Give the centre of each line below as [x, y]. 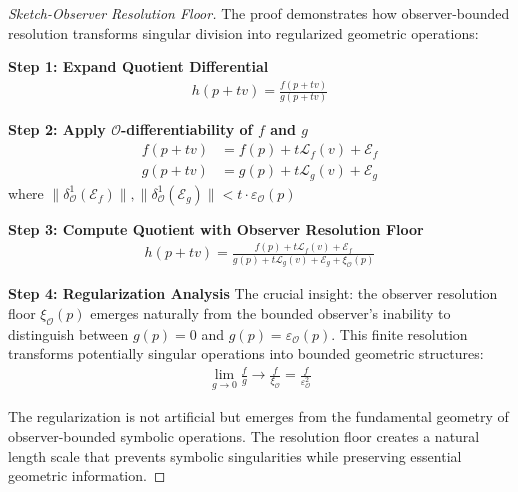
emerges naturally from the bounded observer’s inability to [270, 312]
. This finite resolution [399, 333]
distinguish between [68, 333]
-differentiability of [186, 129]
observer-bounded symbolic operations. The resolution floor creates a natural [244, 436]
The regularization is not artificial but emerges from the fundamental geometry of [258, 416]
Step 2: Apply [57, 129]
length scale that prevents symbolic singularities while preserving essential [235, 455]
